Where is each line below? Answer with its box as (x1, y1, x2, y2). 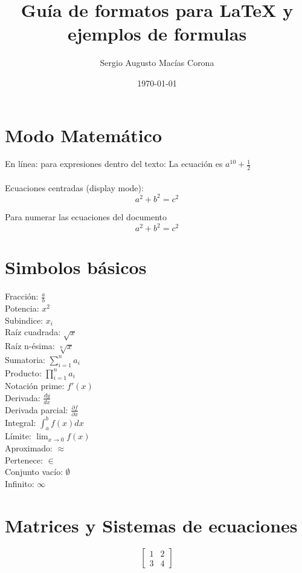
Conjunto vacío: (5, 465, 63, 478)
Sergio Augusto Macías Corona (100, 56, 214, 69)
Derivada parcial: (5, 403, 68, 416)
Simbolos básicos (5, 255, 147, 280)
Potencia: (5, 302, 39, 314)
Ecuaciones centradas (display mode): (5, 181, 144, 194)
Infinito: (5, 477, 34, 490)
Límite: (5, 430, 31, 442)
